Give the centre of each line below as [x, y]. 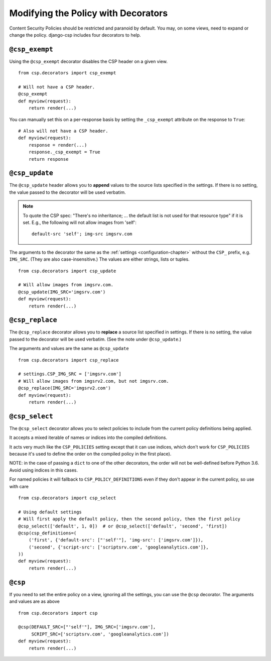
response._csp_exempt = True [64, 152]
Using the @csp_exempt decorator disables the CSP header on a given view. [88, 61]
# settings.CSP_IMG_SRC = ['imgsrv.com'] [70, 374]
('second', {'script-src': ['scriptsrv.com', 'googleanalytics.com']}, [118, 547]
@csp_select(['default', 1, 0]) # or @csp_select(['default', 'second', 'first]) [123, 526]
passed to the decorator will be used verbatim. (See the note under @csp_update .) [95, 339]
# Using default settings [50, 512]
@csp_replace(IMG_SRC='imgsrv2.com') [65, 388]
